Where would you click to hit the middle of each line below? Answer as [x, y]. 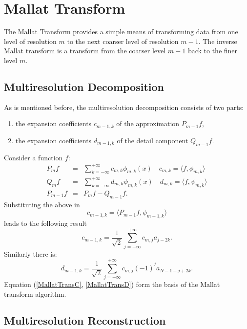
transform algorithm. [35, 294]
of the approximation [148, 123]
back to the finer [213, 51]
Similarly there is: [31, 253]
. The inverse [218, 41]
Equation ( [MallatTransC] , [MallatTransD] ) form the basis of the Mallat [112, 284]
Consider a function [33, 157]
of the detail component [153, 140]
